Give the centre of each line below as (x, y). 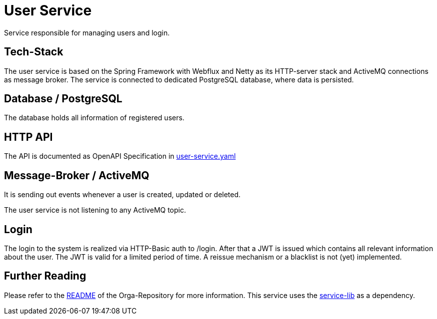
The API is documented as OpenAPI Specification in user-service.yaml (120, 156)
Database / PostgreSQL (63, 99)
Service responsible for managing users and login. (87, 32)
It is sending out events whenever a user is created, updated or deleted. (122, 195)
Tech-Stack (34, 52)
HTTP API (28, 137)
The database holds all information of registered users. (94, 118)
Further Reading (45, 276)
